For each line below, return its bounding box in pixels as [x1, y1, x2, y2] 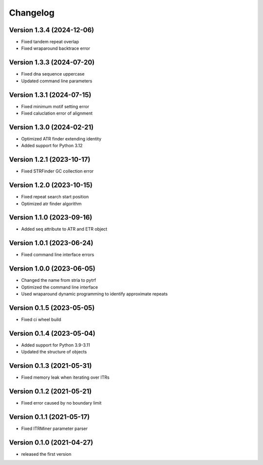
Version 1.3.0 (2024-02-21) [9, 123, 94, 131]
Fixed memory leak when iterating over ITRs [21, 374, 110, 380]
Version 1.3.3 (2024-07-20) [9, 58, 95, 67]
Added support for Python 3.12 [21, 143, 83, 149]
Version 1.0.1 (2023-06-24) [9, 239, 94, 247]
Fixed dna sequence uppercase [21, 71, 85, 77]
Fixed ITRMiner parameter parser [21, 426, 88, 431]
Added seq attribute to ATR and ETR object [21, 226, 108, 232]
